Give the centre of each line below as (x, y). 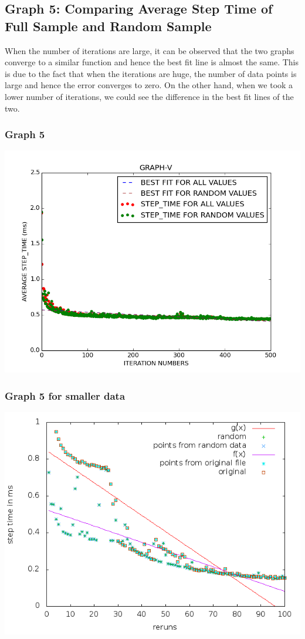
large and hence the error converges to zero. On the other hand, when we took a (149, 85)
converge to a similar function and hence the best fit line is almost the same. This (152, 62)
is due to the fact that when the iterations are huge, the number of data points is (151, 73)
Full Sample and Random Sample (108, 26)
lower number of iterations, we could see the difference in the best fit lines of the (149, 96)
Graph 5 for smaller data (65, 395)
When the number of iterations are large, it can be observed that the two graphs (150, 50)
